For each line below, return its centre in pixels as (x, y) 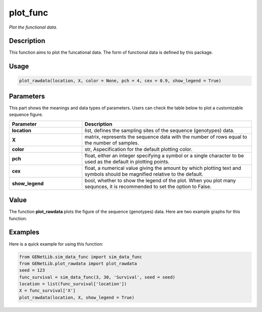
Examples (24, 232)
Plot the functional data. (33, 27)
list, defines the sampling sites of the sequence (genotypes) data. (160, 130)
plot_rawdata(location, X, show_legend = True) (77, 297)
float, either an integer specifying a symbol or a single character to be (164, 155)
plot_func (29, 13)
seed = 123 (32, 270)
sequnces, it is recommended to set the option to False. (148, 186)
